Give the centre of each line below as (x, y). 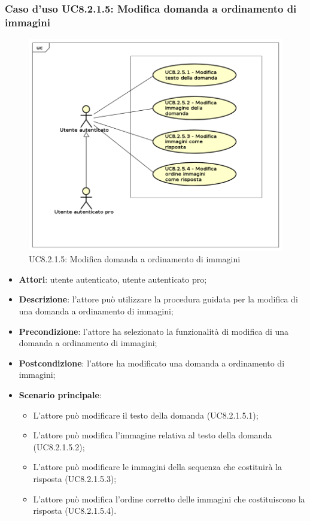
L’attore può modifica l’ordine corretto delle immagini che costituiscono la (169, 499)
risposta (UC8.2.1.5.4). (75, 511)
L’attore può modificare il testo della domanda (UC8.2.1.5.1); (146, 415)
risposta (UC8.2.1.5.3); (75, 478)
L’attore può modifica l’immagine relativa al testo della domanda (153, 435)
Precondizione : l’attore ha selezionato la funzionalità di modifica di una (154, 331)
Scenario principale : (60, 394)
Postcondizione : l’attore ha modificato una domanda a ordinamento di (152, 363)
